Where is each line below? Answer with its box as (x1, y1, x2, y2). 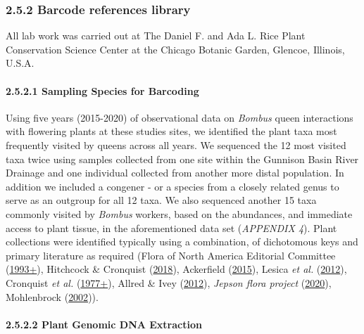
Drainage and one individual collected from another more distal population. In (6, 165, 344, 180)
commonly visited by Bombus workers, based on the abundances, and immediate (6, 206, 353, 221)
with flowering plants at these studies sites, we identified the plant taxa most (6, 124, 337, 139)
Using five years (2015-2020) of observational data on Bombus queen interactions (6, 110, 353, 124)
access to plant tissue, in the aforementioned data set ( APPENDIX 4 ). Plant (6, 220, 337, 235)
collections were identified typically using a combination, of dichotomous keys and (6, 234, 358, 249)
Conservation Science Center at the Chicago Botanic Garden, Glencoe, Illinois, (6, 41, 345, 56)
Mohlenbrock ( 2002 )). (6, 289, 99, 304)
